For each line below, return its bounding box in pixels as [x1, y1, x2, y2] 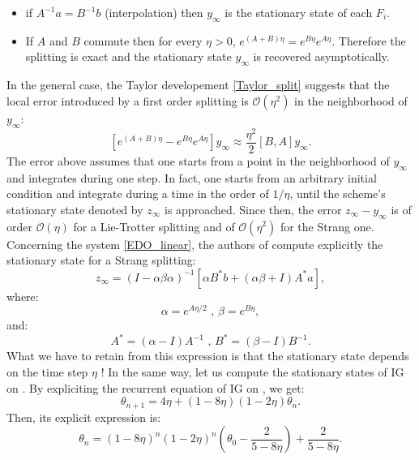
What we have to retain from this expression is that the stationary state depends [6, 347, 409, 364]
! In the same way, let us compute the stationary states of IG [100, 363, 404, 380]
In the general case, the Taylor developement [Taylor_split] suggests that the [6, 76, 390, 93]
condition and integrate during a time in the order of [6, 185, 269, 202]
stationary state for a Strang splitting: [6, 251, 196, 269]
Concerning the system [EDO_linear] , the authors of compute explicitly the [6, 235, 383, 252]
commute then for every [83, 32, 203, 49]
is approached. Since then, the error [165, 200, 342, 217]
